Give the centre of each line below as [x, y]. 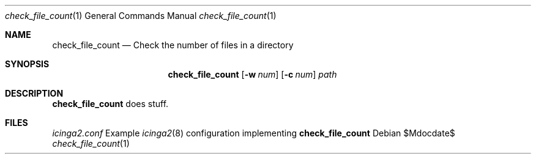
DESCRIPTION [34, 93]
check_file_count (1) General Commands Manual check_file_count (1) [141, 16]
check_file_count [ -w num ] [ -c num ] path [252, 74]
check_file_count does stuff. [110, 104]
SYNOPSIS [27, 64]
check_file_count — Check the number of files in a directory [173, 45]
